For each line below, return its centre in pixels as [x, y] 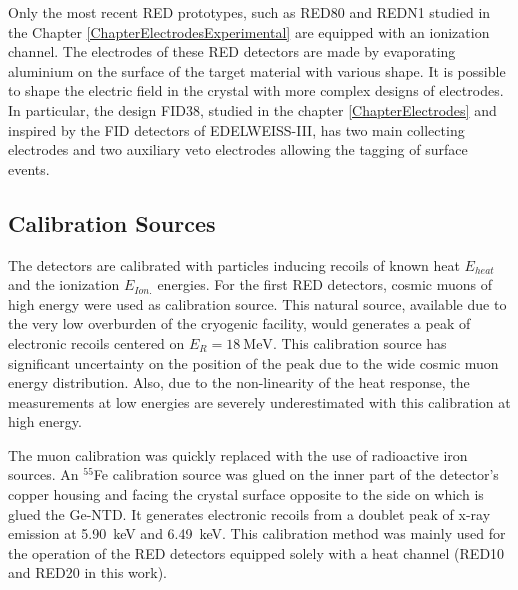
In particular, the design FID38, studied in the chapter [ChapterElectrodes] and [252, 109]
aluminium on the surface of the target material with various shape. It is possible [257, 70]
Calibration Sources [112, 222]
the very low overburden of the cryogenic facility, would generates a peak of [239, 323]
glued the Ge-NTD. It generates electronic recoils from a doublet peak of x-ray [249, 513]
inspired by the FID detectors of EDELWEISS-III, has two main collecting [236, 129]
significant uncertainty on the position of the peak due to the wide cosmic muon [253, 362]
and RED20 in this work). [87, 572]
